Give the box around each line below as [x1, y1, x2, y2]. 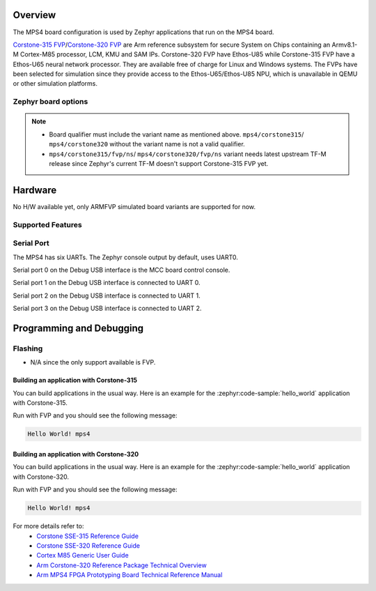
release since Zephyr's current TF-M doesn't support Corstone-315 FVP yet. [49, 159, 269, 167]
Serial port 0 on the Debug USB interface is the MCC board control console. [13, 266, 230, 274]
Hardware [13, 184, 57, 196]
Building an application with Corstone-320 [13, 450, 139, 459]
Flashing [13, 344, 43, 353]
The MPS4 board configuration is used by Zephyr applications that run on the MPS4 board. [13, 28, 274, 36]
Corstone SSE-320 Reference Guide [36, 541, 141, 550]
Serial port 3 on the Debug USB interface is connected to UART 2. [13, 304, 202, 313]
